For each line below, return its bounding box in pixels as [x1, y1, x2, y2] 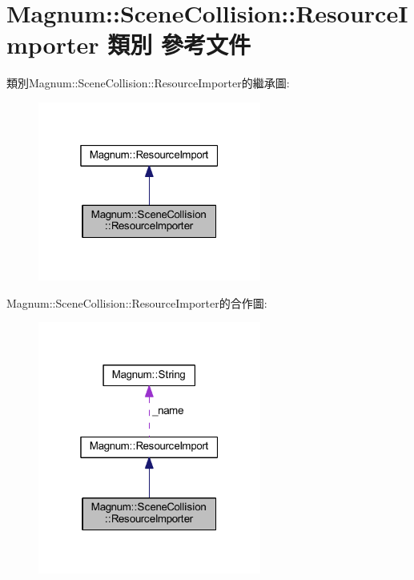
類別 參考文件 [107, 28, 251, 61]
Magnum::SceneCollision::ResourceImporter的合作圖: [6, 294, 267, 311]
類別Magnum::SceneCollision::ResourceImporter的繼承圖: [6, 75, 290, 91]
